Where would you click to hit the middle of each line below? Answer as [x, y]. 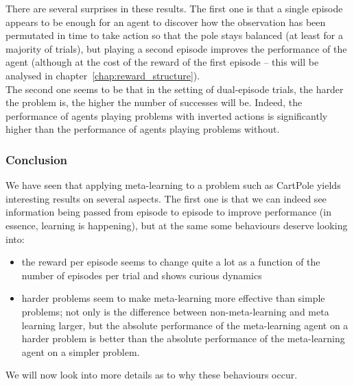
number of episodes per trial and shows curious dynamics [142, 275]
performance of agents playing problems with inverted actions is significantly [167, 115]
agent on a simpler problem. [81, 351]
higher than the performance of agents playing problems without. [143, 129]
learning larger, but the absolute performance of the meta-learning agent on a [185, 325]
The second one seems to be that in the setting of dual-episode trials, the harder [175, 89]
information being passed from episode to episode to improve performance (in [168, 212]
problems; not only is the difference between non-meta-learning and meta [175, 311]
